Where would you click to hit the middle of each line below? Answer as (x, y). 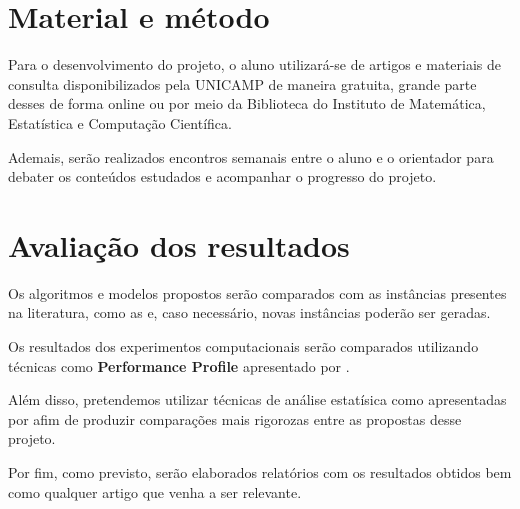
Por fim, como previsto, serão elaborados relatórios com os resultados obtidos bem (260, 471)
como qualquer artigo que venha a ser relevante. (155, 491)
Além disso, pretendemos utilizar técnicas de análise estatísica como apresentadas (257, 399)
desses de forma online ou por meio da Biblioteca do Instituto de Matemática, (247, 103)
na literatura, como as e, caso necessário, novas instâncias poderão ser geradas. (249, 312)
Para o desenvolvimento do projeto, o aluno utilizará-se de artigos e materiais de (255, 64)
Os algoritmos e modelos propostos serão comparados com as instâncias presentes (257, 292)
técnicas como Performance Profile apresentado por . (179, 365)
